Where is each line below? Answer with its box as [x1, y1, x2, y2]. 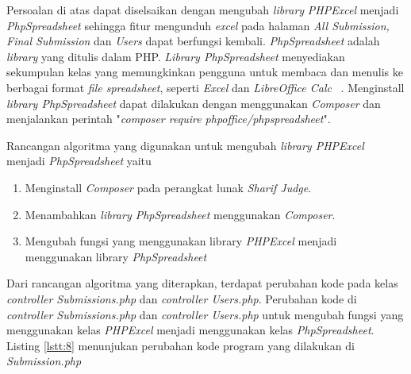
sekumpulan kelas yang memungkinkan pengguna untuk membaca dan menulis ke [6, 64, 403, 80]
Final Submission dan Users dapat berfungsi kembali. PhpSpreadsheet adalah [6, 33, 380, 49]
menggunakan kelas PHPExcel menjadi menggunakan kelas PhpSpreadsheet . [6, 322, 375, 338]
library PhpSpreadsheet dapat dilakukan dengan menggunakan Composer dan [6, 94, 381, 111]
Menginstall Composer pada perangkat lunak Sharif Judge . [25, 179, 312, 195]
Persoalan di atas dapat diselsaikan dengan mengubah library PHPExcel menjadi [6, 2, 399, 17]
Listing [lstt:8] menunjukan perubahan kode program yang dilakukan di [6, 337, 355, 353]
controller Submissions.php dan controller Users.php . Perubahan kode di [6, 290, 357, 307]
